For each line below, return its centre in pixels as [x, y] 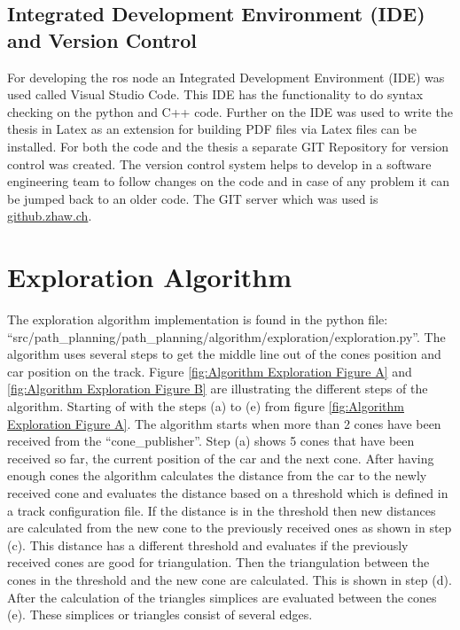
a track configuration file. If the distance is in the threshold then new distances [222, 510]
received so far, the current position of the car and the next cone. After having [221, 458]
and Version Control [102, 39]
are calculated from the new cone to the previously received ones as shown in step [230, 528]
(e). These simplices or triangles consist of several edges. [160, 614]
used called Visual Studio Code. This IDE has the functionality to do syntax [215, 94]
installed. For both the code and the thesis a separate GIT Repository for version [228, 146]
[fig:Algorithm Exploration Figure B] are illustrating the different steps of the [218, 389]
